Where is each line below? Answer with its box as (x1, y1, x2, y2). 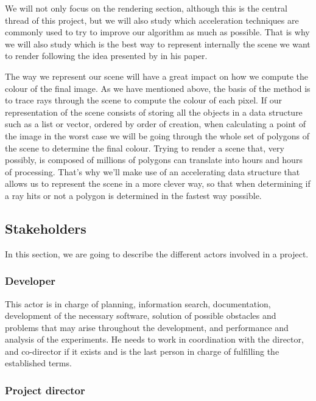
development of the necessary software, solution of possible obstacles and (5, 309, 276, 322)
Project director (5, 383, 85, 397)
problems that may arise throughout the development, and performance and (5, 321, 289, 333)
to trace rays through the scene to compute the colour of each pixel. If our (5, 94, 282, 106)
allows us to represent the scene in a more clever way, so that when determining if (5, 177, 311, 190)
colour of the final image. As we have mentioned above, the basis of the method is (5, 82, 311, 94)
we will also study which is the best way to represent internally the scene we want (5, 37, 311, 50)
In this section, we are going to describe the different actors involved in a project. (5, 247, 309, 260)
